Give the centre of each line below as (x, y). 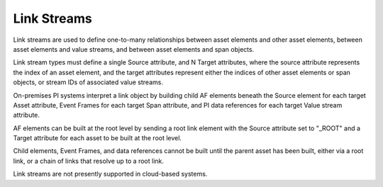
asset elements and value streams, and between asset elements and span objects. (134, 49)
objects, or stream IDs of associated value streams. (88, 82)
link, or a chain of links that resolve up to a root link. (89, 161)
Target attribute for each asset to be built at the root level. (98, 138)
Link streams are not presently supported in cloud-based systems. (110, 174)
